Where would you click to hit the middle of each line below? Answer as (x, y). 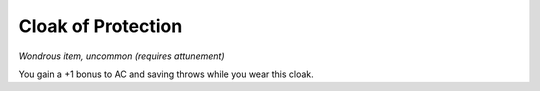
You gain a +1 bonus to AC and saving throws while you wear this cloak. (166, 74)
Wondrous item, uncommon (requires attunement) (121, 56)
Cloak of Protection (100, 26)
